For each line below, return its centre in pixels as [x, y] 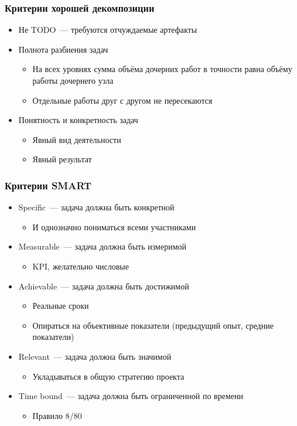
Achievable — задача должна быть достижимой [104, 286]
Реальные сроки [61, 306]
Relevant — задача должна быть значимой [95, 356]
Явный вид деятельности [77, 139]
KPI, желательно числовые [81, 266]
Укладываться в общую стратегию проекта [108, 376]
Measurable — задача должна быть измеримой [103, 246]
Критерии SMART [48, 185]
